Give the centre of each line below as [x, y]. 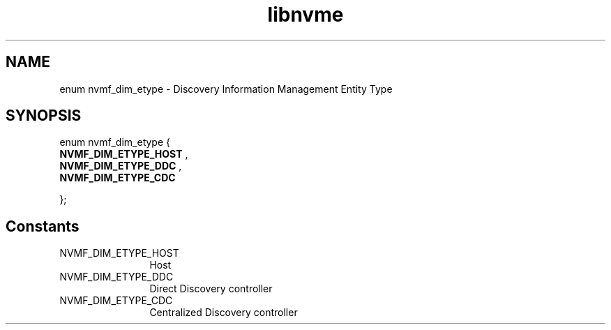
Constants [43, 226]
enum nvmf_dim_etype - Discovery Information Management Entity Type [226, 89]
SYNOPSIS [44, 116]
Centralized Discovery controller [224, 313]
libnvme [305, 15]
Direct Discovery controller [211, 289]
